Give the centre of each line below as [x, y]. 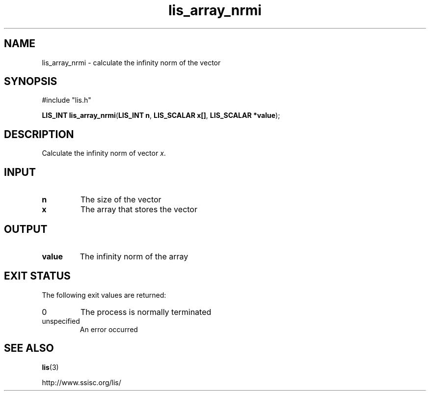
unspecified [61, 321]
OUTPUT [26, 229]
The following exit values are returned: [104, 295]
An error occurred [109, 329]
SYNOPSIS [31, 82]
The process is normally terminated [146, 312]
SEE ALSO [29, 348]
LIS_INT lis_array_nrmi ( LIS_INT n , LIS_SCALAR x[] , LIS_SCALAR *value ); [161, 115]
